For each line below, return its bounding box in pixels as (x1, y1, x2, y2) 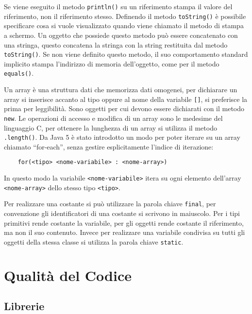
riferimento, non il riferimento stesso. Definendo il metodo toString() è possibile (4, 11, 246, 21)
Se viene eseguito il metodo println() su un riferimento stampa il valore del (4, 1, 233, 11)
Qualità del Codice (4, 265, 132, 285)
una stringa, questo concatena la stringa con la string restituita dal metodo (4, 39, 228, 50)
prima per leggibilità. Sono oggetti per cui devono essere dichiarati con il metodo (4, 103, 245, 114)
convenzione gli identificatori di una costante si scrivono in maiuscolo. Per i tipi (4, 208, 240, 218)
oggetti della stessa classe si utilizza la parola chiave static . (4, 236, 184, 247)
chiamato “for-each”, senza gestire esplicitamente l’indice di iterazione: (4, 141, 214, 151)
